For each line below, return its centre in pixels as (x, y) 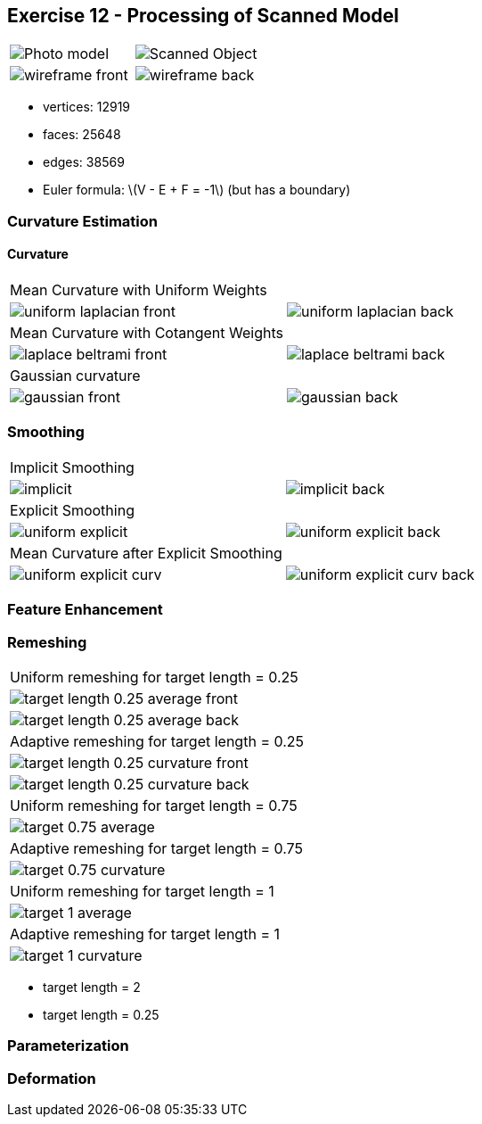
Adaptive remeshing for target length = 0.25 (157, 741)
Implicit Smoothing (72, 467)
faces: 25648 (82, 135)
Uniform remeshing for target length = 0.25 (154, 677)
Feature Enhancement (85, 610)
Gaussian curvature (75, 376)
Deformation (52, 1078)
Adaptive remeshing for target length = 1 (145, 934)
